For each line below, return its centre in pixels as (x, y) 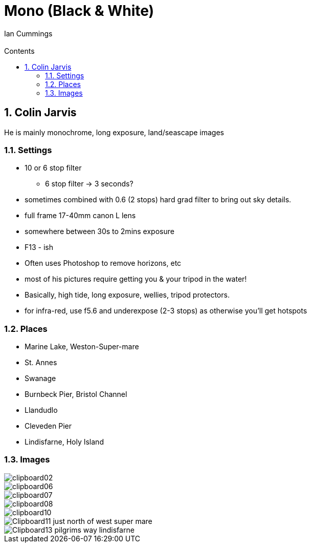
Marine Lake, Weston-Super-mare (82, 347)
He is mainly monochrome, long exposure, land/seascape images (114, 132)
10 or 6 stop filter (53, 168)
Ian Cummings (28, 33)
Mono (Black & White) (79, 11)
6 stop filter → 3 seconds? (89, 184)
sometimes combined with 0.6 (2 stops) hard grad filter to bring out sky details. (158, 200)
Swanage (40, 378)
